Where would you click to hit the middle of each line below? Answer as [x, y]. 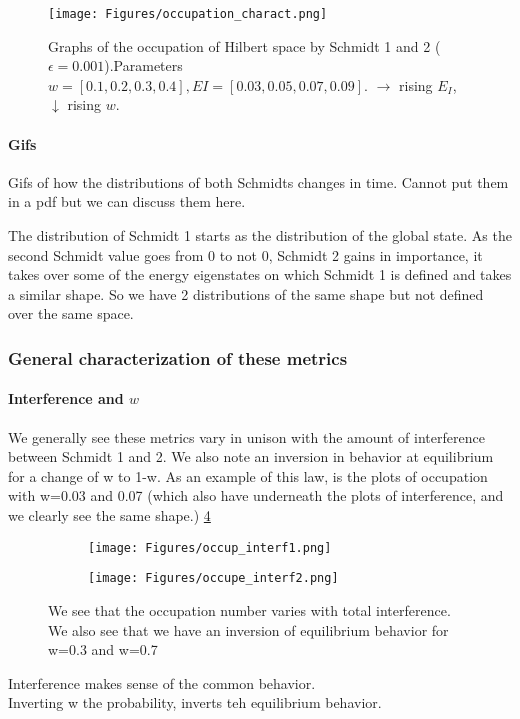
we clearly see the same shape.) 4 [109, 515]
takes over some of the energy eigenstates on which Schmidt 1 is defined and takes [260, 274]
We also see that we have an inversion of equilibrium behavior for [248, 629]
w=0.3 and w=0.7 [103, 649]
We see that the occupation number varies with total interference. [249, 609]
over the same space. [71, 313]
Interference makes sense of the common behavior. [162, 682]
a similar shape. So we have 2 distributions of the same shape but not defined [246, 293]
